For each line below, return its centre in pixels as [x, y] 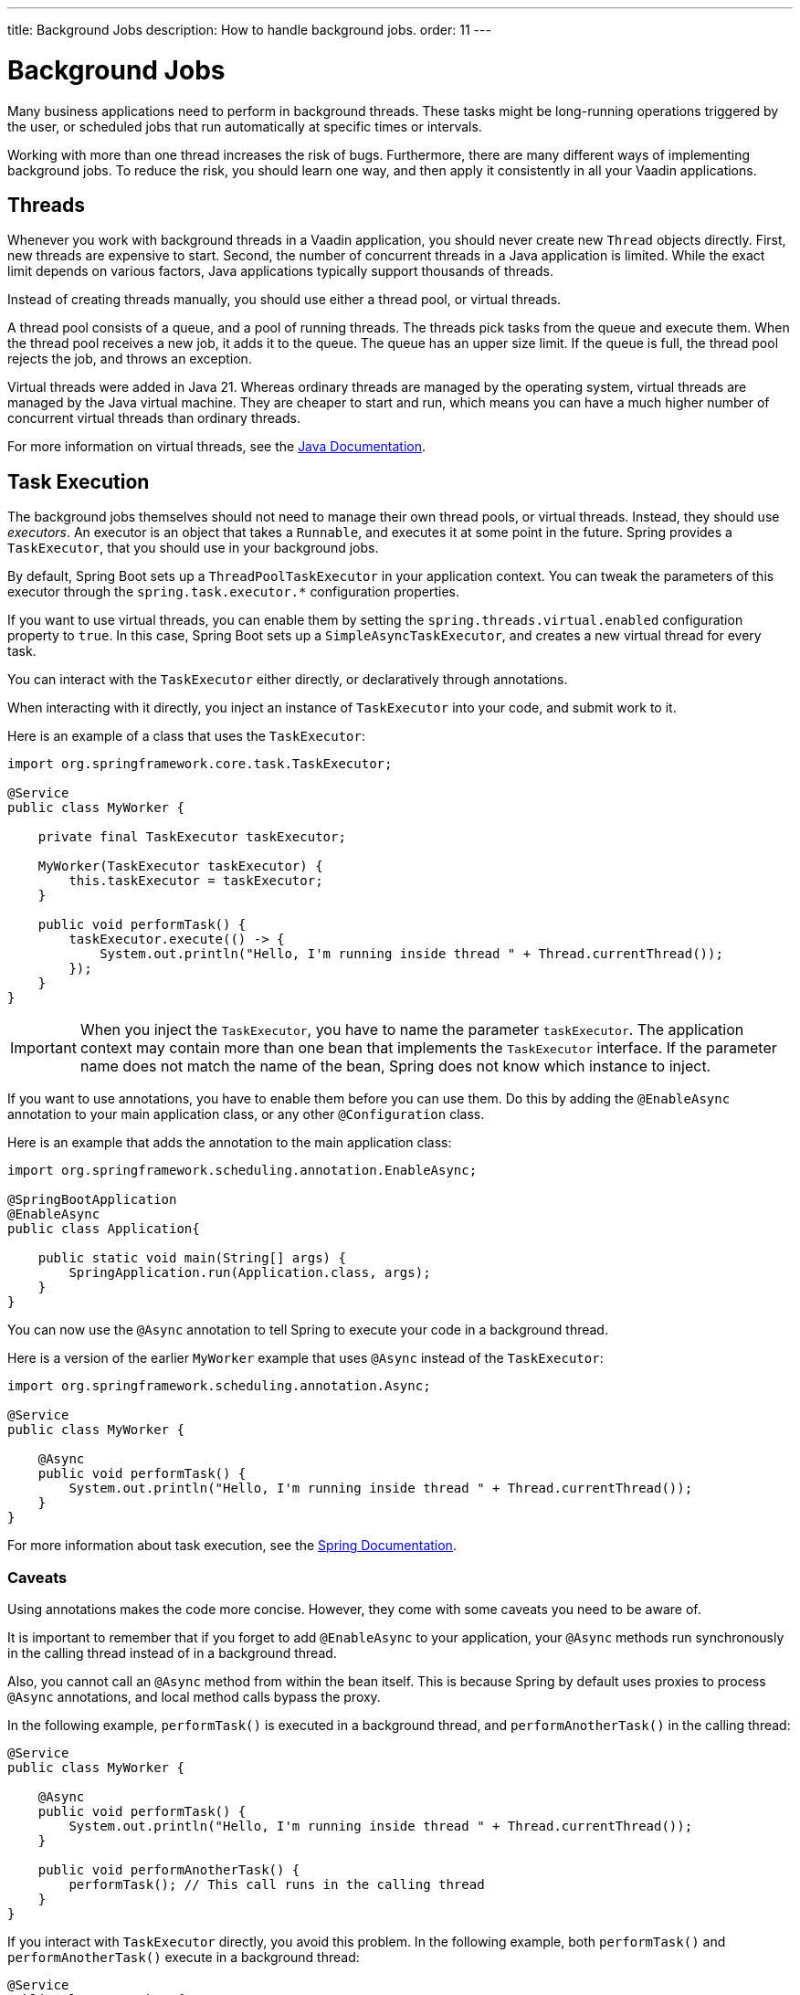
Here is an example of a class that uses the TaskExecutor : [187, 736]
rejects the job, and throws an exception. [130, 359]
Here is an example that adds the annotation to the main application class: [230, 1143]
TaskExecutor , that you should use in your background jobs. [193, 548]
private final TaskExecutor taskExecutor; [192, 837]
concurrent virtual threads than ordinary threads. [154, 418]
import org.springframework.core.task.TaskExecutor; [200, 764]
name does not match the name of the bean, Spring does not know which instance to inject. [395, 1066]
